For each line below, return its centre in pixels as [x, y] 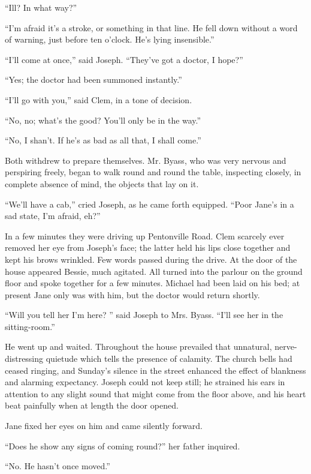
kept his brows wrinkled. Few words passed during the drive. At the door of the [151, 259]
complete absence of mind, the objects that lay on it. [102, 183]
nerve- [286, 346]
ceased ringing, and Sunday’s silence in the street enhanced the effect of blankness [155, 370]
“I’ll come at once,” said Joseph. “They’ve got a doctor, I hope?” [124, 59]
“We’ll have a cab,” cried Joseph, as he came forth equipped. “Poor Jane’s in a [150, 204]
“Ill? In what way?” [41, 7]
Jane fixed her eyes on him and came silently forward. [104, 426]
